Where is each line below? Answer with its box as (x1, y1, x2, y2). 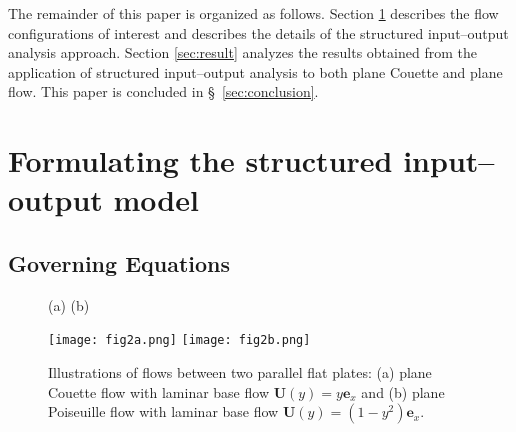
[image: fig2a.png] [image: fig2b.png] (48, 333, 311, 348)
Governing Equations (8, 247, 231, 278)
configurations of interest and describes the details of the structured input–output (8, 22, 509, 43)
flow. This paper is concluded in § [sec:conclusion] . (8, 81, 319, 102)
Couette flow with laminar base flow (48, 381, 269, 402)
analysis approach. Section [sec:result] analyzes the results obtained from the (8, 42, 477, 63)
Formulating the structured (8, 140, 393, 181)
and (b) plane (361, 381, 445, 402)
